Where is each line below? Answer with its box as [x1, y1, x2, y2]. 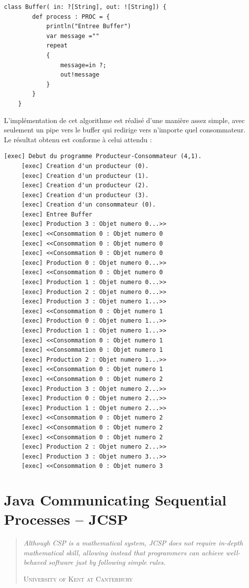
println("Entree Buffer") [46, 23, 131, 30]
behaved [23, 557, 46, 567]
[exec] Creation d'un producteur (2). [21, 182, 149, 189]
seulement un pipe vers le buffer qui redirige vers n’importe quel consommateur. [4, 125, 246, 135]
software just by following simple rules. [48, 557, 166, 567]
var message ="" [46, 32, 100, 40]
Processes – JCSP [4, 509, 128, 529]
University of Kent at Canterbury [23, 574, 133, 584]
